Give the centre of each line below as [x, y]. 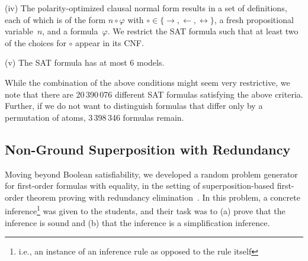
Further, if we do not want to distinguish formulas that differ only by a [134, 106]
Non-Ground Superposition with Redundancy [148, 149]
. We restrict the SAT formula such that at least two [203, 31]
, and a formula [70, 31]
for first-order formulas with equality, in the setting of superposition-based [139, 186]
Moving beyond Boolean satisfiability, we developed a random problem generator [151, 174]
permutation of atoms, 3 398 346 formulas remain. [94, 117]
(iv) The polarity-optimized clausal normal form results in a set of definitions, [146, 8]
